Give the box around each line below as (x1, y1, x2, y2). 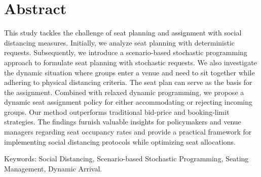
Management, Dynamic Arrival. (4, 163, 102, 173)
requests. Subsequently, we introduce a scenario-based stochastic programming (4, 47, 247, 58)
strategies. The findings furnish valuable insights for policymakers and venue (4, 116, 241, 127)
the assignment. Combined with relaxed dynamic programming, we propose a (4, 86, 244, 97)
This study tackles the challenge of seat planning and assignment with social (4, 27, 242, 38)
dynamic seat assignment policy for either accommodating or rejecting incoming (4, 97, 252, 107)
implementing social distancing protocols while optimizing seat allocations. (4, 136, 236, 147)
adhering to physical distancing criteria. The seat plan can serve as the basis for (4, 77, 252, 87)
